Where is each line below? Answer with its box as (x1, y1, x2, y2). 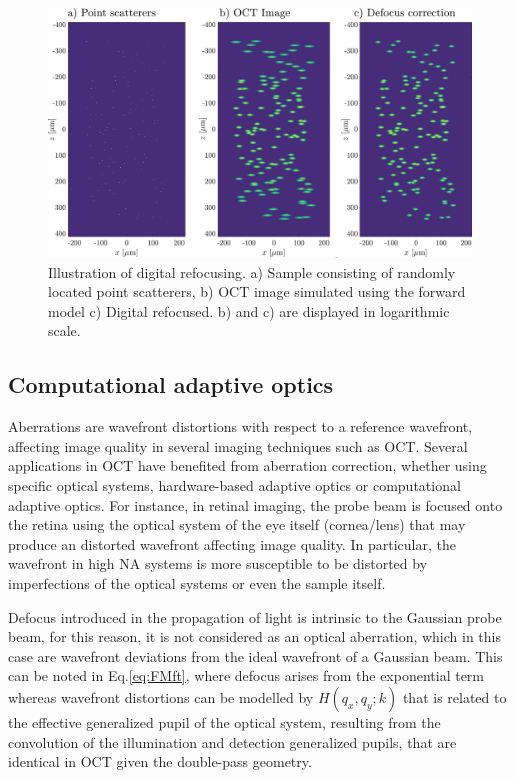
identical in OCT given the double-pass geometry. (8, 751, 312, 772)
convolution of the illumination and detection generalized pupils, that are (8, 731, 457, 752)
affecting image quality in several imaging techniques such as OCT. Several (8, 435, 468, 456)
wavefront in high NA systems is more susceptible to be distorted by (8, 553, 428, 574)
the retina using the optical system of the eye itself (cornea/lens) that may (8, 514, 466, 535)
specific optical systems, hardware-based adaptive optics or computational (8, 475, 461, 496)
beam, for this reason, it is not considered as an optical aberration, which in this (8, 626, 502, 647)
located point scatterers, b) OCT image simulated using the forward (48, 281, 466, 302)
